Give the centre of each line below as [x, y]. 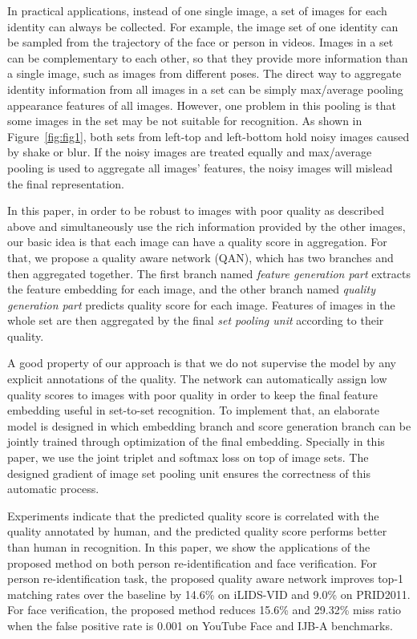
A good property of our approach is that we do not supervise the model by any [202, 363]
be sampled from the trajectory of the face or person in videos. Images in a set [200, 42]
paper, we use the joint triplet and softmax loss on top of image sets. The [188, 457]
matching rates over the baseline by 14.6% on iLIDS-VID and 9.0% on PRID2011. [209, 594]
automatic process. [53, 489]
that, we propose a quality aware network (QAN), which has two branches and [200, 257]
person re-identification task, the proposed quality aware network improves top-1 [206, 578]
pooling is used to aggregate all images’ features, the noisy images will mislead [200, 167]
